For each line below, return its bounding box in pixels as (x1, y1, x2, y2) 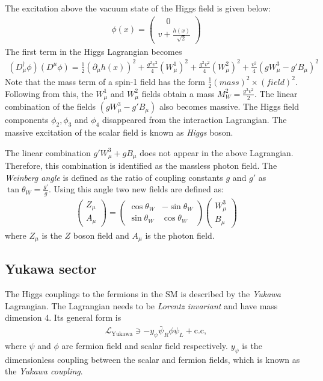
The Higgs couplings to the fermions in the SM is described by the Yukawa (5, 288, 281, 300)
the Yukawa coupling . (5, 365, 83, 377)
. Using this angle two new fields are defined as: (48, 183, 224, 195)
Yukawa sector (5, 259, 97, 278)
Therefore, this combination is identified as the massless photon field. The (5, 159, 277, 172)
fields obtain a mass (141, 87, 215, 99)
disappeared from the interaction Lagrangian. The (102, 113, 287, 126)
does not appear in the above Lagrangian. (140, 146, 294, 159)
